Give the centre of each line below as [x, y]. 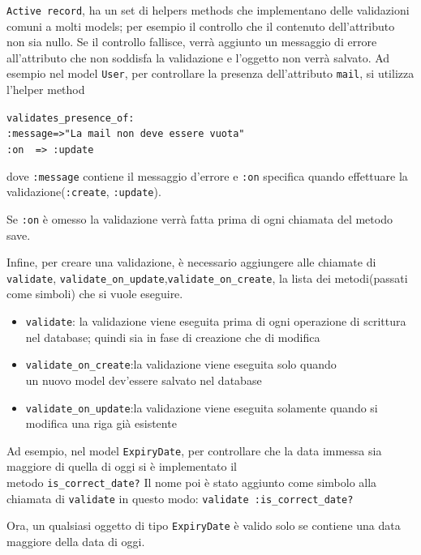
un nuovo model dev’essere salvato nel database [144, 380]
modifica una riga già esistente [101, 423]
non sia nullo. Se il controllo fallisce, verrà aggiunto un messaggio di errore [192, 42]
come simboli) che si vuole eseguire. [95, 294]
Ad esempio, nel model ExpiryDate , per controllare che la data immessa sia [194, 450]
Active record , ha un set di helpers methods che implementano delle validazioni [208, 10]
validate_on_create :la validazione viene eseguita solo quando [181, 364]
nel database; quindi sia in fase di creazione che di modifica [173, 337]
